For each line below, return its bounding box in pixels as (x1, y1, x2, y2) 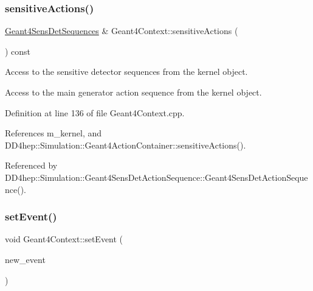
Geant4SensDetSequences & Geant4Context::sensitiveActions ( (5, 24, 238, 37)
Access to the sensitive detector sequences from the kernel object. (5, 65, 248, 78)
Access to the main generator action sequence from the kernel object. (5, 86, 262, 98)
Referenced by (5, 159, 58, 172)
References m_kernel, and (5, 127, 101, 139)
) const (5, 44, 31, 57)
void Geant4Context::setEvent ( (5, 233, 123, 245)
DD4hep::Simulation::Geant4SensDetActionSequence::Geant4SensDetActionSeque (5, 170, 308, 183)
